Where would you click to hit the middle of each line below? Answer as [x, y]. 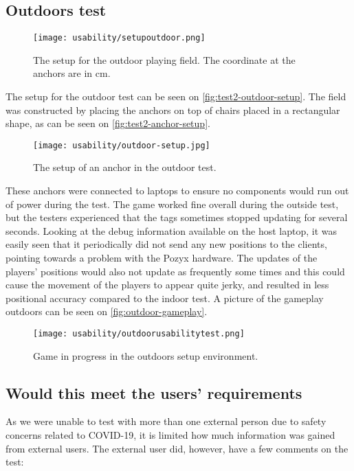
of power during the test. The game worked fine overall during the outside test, [172, 204]
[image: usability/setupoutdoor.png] [119, 38]
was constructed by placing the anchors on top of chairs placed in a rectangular [173, 110]
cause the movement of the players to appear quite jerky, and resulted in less [167, 285]
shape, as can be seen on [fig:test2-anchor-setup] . [108, 123]
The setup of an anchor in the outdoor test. [125, 167]
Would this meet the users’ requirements [154, 392]
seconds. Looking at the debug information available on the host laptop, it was [172, 230]
